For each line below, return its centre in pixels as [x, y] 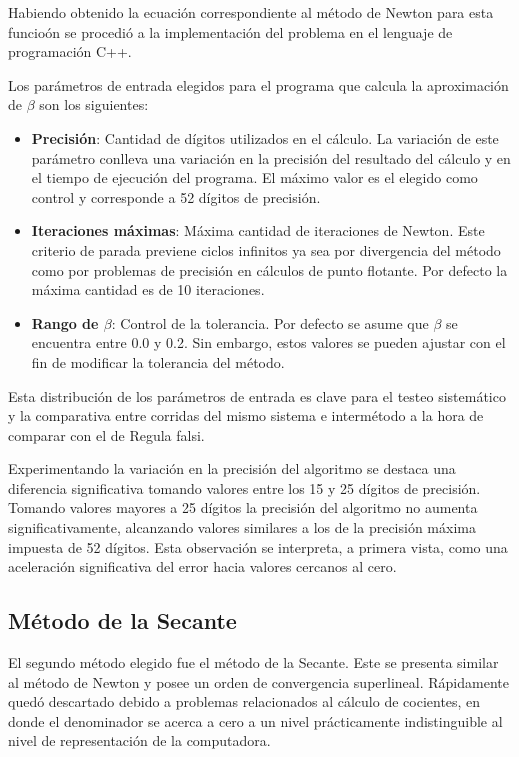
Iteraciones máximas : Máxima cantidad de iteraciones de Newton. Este [258, 230]
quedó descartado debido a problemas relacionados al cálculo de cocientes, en [244, 701]
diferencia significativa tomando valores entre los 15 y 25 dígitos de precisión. [244, 487]
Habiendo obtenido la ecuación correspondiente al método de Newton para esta [251, 12]
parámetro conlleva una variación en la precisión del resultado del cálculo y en [271, 157]
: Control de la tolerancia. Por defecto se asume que [270, 322]
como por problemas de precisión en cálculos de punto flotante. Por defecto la [269, 269]
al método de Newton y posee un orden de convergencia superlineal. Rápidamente [258, 681]
